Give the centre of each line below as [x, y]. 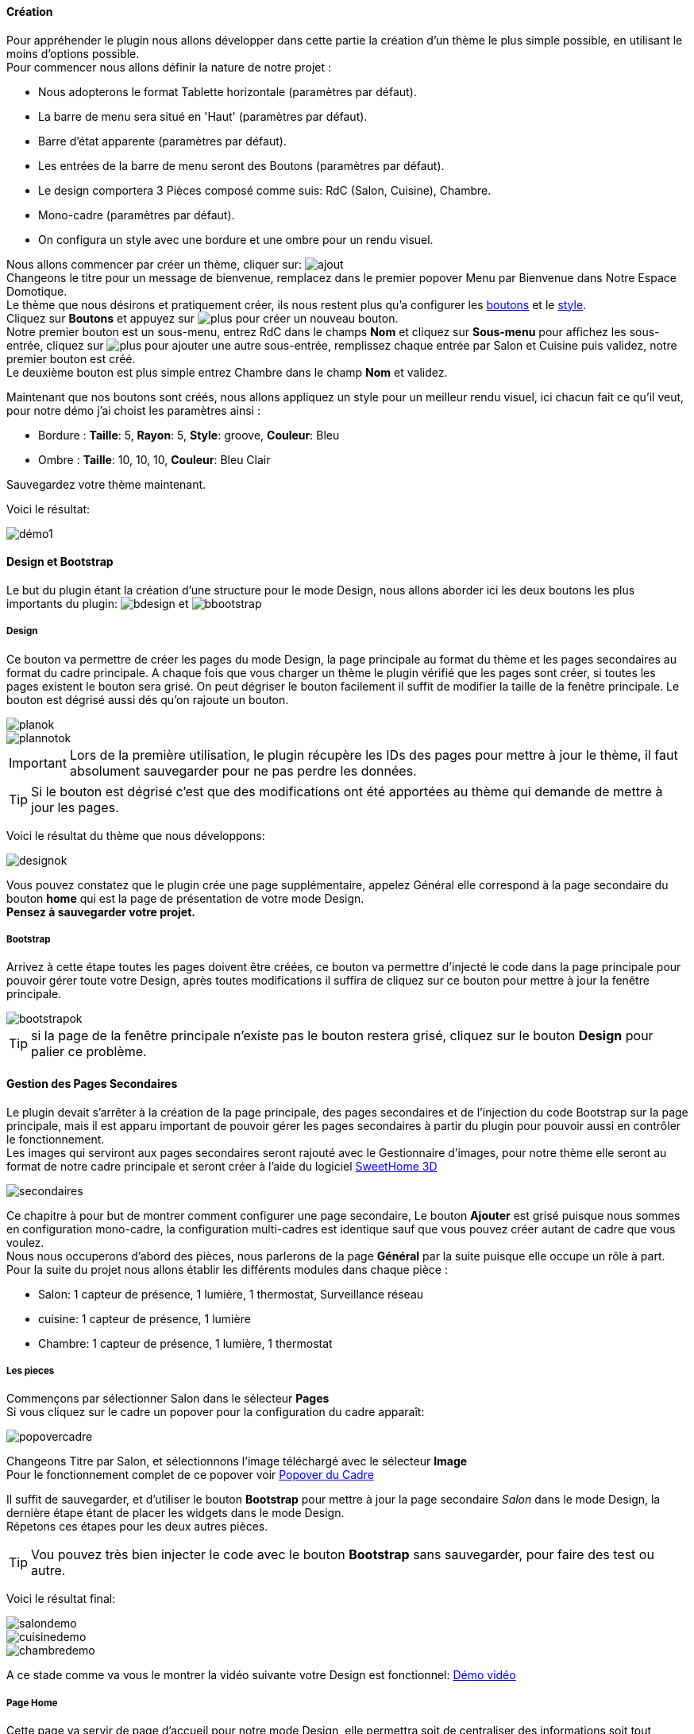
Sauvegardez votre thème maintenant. [106, 484]
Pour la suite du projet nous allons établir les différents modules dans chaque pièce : [227, 1269]
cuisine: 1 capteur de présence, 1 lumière [145, 1318]
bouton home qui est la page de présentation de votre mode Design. [185, 898]
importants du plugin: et [98, 603]
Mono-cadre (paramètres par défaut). [137, 215]
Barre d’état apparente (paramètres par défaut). [162, 141]
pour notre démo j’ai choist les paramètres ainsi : [133, 410]
